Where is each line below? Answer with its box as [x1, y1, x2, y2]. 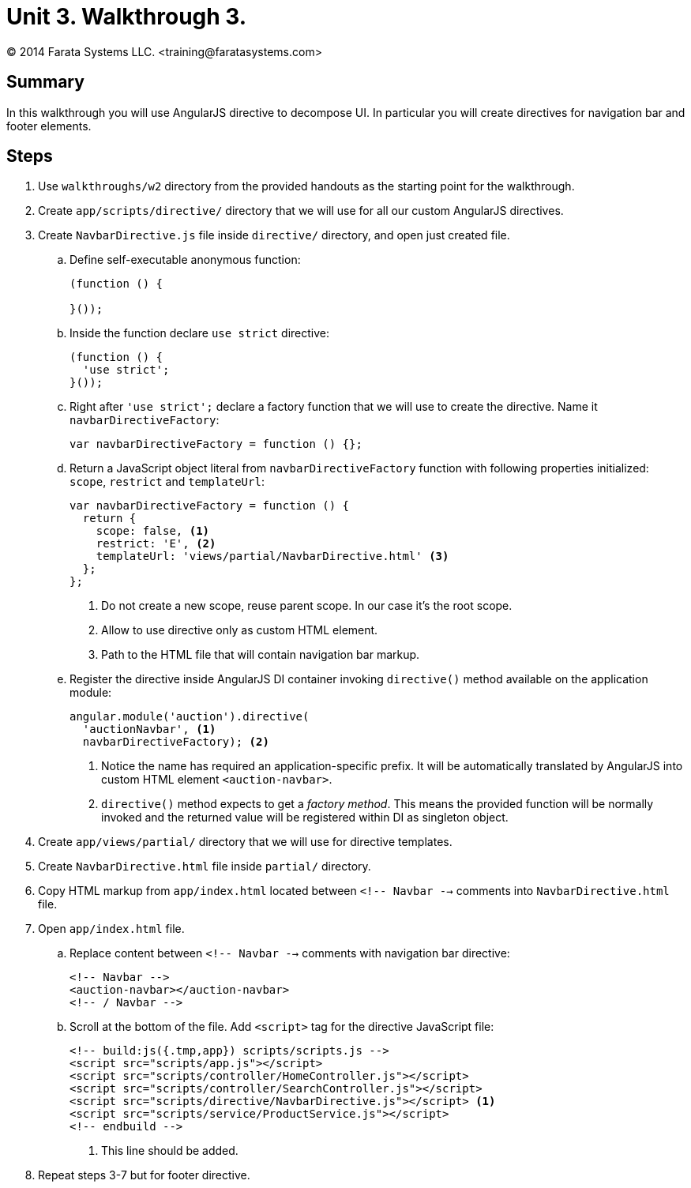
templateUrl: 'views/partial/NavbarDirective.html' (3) [96, 550, 449, 563]
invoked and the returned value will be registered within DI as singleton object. [101, 810, 509, 825]
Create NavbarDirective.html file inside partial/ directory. [38, 859, 371, 874]
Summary [6, 72, 84, 92]
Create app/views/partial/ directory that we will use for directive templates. [38, 835, 453, 849]
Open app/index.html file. [38, 922, 185, 936]
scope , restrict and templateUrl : [69, 475, 265, 489]
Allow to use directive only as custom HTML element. [101, 623, 378, 637]
